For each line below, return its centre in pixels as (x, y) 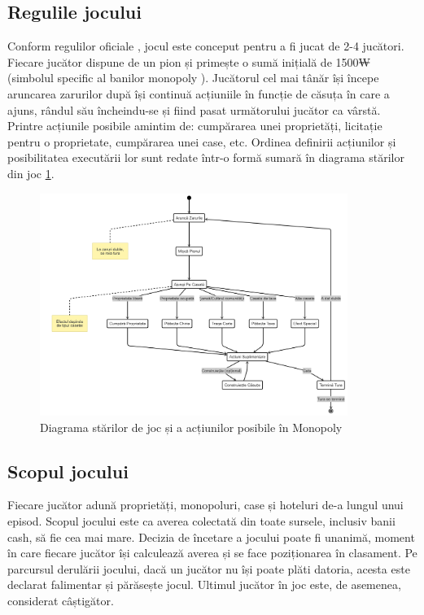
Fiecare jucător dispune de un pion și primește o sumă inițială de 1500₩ (189, 61)
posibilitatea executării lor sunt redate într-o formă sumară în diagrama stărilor (206, 157)
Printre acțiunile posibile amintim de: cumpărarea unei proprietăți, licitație (195, 126)
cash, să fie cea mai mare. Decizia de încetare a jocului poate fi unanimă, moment (211, 536)
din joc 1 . (31, 173)
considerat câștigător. (61, 600)
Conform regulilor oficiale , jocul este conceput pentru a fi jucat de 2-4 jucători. (206, 46)
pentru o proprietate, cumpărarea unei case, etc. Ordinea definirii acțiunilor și (202, 141)
